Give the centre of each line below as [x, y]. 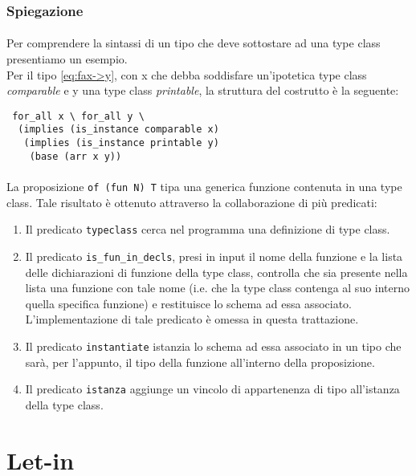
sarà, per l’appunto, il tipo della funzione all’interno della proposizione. [200, 362]
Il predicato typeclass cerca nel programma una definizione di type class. [208, 229]
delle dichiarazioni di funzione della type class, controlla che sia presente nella [216, 272]
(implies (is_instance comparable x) [118, 130]
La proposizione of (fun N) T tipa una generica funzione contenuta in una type [204, 187]
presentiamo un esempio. [67, 59]
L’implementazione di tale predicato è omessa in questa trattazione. [192, 319]
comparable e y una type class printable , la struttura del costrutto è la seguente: [203, 90]
